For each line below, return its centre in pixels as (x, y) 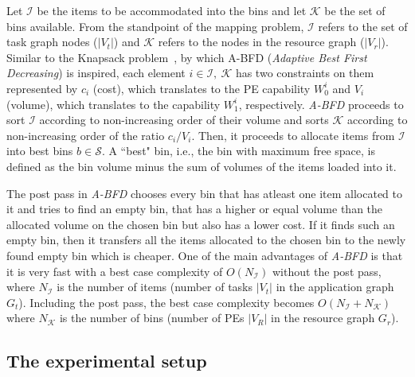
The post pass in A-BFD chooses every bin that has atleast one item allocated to (205, 193)
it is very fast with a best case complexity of (115, 271)
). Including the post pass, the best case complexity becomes (166, 302)
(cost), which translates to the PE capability (202, 88)
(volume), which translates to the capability (114, 104)
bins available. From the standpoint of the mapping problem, (155, 26)
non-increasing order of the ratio (86, 135)
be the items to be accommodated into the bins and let (172, 10)
